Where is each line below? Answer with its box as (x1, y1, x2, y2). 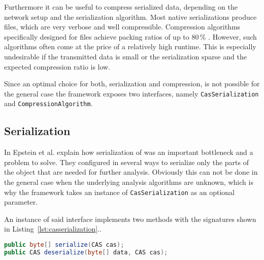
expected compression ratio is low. (4, 61, 111, 72)
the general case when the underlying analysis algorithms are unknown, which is (4, 177, 253, 187)
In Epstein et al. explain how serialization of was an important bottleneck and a (4, 147, 253, 157)
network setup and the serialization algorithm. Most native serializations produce (4, 11, 257, 22)
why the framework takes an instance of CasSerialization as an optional (4, 186, 235, 197)
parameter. (4, 197, 38, 207)
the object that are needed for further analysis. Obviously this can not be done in (4, 167, 258, 177)
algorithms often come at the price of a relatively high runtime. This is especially (4, 41, 256, 52)
